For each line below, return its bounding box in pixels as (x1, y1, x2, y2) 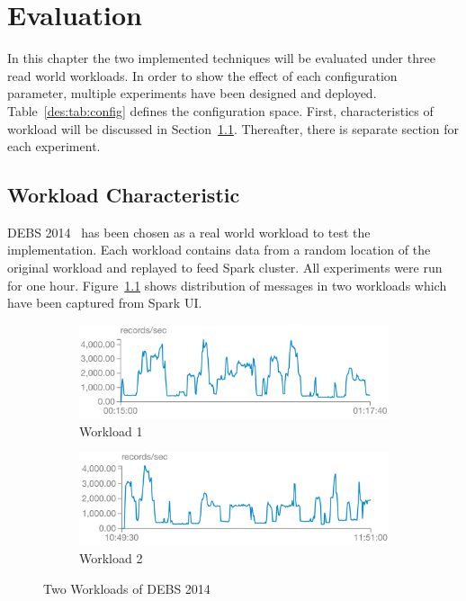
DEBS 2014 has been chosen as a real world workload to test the (7, 222, 371, 241)
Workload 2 (79, 549, 143, 568)
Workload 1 (79, 421, 143, 440)
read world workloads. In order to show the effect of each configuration (7, 66, 398, 85)
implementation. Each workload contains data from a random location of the (7, 240, 431, 259)
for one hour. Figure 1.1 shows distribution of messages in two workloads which (7, 275, 447, 294)
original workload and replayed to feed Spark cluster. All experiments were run (7, 258, 443, 277)
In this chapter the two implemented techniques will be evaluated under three (7, 49, 435, 67)
